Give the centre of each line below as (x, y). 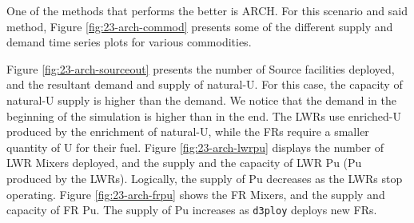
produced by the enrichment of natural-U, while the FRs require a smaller (188, 131)
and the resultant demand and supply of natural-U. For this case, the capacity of (205, 84)
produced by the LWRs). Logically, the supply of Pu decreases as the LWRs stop (205, 178)
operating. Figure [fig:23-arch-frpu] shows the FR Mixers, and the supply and (196, 194)
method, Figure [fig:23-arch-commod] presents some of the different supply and (200, 26)
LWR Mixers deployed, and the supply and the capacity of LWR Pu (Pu (184, 163)
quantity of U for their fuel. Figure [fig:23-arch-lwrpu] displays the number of (195, 147)
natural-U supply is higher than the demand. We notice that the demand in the (201, 100)
